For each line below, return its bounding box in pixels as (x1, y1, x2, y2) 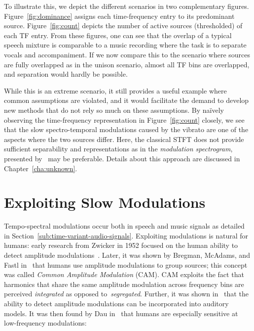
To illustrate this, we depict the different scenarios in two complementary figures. (4, 1, 249, 11)
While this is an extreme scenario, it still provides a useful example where (4, 85, 227, 95)
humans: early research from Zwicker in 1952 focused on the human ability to (4, 240, 238, 250)
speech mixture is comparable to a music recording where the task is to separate (4, 40, 247, 50)
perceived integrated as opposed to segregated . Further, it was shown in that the (4, 288, 249, 299)
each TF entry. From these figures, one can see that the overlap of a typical (4, 30, 232, 40)
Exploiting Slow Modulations (4, 192, 206, 212)
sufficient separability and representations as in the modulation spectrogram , (4, 143, 233, 154)
